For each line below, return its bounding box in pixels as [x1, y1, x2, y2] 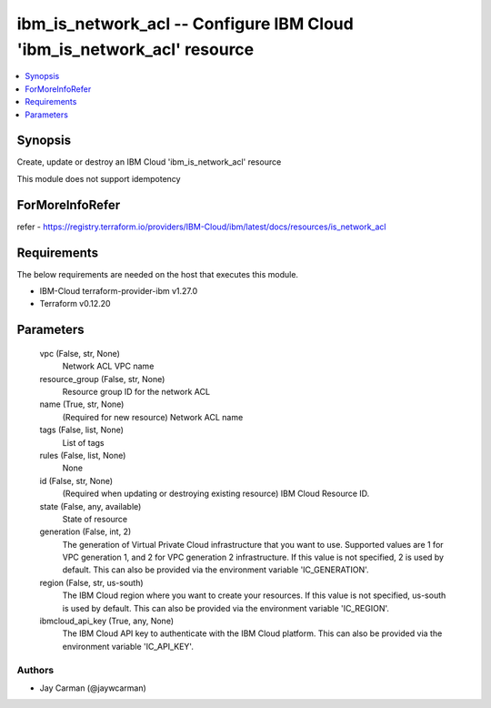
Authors [16, 663, 55, 676]
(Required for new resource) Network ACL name [62, 411, 244, 422]
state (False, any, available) [39, 501, 142, 511]
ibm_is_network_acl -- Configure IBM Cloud [16, 14, 354, 34]
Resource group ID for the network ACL [62, 386, 211, 397]
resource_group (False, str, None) [39, 373, 165, 384]
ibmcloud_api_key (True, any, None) [39, 615, 175, 627]
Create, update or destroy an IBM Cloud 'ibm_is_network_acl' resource [16, 157, 282, 167]
